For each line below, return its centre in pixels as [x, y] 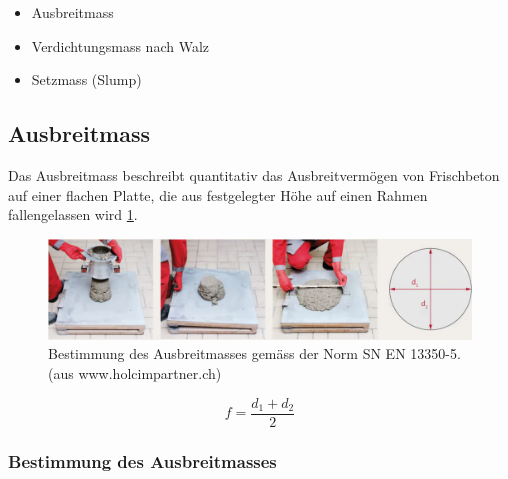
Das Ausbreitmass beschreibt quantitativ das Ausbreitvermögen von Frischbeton [254, 174]
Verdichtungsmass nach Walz [120, 45]
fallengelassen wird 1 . [73, 214]
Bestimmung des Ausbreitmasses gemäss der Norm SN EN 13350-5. [254, 353]
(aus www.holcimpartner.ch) [135, 372]
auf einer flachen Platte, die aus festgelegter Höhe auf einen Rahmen [218, 194]
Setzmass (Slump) [86, 79]
